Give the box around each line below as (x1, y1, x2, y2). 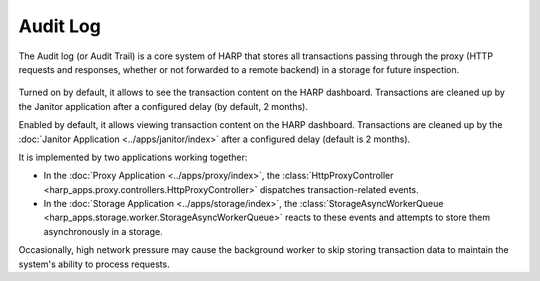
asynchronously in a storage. (43, 225, 164, 237)
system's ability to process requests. (18, 258, 170, 270)
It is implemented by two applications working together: (18, 151, 248, 163)
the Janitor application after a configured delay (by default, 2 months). (18, 100, 309, 112)
